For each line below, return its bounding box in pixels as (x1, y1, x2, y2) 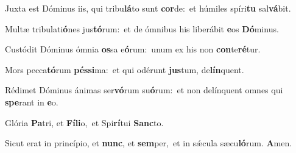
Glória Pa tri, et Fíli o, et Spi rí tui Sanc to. (5, 116, 164, 129)
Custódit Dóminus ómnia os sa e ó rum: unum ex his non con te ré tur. (5, 43, 261, 55)
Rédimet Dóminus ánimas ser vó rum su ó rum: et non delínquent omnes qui (5, 84, 283, 96)
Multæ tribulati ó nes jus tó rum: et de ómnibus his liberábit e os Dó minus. (5, 22, 279, 35)
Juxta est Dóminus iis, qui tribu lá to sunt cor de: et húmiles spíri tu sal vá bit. (5, 2, 291, 14)
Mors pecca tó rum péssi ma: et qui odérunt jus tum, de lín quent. (5, 63, 244, 76)
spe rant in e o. (5, 95, 58, 108)
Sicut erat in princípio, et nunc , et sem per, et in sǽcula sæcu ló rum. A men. (5, 137, 292, 149)
